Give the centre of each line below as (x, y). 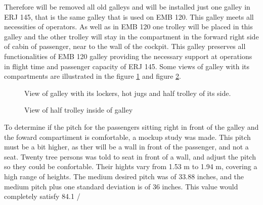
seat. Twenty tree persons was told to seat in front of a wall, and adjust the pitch (130, 156)
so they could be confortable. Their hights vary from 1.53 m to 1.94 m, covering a (131, 166)
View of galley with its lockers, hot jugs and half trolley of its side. (128, 93)
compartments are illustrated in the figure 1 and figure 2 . (93, 76)
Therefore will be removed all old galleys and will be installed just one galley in (127, 7)
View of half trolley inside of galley (79, 110)
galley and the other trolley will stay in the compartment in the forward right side (131, 36)
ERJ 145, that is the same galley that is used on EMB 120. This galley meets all (129, 16)
